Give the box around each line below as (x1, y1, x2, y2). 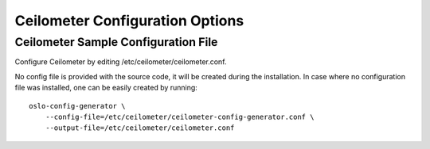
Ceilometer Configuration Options (14, 12, 244, 29)
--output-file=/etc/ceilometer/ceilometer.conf (45, 124, 235, 132)
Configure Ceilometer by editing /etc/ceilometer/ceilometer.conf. (14, 57, 227, 67)
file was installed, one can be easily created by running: (14, 83, 198, 93)
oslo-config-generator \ (29, 101, 126, 110)
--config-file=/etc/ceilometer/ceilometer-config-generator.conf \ (45, 112, 315, 121)
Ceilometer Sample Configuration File (14, 35, 218, 49)
